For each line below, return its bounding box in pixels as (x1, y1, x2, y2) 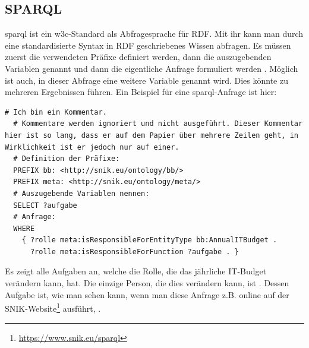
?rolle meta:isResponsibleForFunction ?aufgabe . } (30, 247, 239, 256)
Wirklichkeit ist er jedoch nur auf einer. (5, 143, 179, 151)
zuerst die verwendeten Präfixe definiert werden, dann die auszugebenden (5, 50, 272, 63)
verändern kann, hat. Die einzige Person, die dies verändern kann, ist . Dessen (5, 277, 289, 289)
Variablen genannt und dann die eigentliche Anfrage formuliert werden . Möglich (5, 62, 298, 74)
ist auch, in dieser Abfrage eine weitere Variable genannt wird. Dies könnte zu (5, 74, 288, 86)
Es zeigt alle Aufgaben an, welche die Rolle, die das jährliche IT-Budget (5, 265, 267, 277)
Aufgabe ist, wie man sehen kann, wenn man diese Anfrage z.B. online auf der (5, 288, 289, 300)
